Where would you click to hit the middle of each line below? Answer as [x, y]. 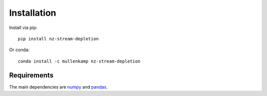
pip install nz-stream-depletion [58, 39]
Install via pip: [23, 28]
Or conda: [19, 50]
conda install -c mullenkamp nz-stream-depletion [79, 61]
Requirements [31, 75]
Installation [33, 13]
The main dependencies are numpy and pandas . [59, 87]
